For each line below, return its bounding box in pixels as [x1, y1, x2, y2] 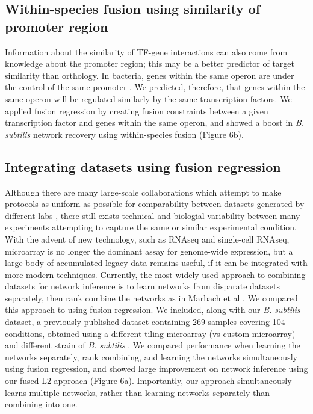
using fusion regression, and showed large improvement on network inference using [5, 362, 308, 375]
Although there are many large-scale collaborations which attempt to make [5, 185, 282, 198]
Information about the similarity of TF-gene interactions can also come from [5, 45, 288, 58]
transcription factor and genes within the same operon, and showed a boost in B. [5, 116, 304, 129]
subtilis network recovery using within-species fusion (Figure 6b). [5, 128, 244, 140]
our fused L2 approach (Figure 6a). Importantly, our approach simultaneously [5, 374, 292, 387]
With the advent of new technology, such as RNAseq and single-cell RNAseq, [5, 232, 290, 245]
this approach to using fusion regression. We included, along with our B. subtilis [5, 303, 300, 316]
